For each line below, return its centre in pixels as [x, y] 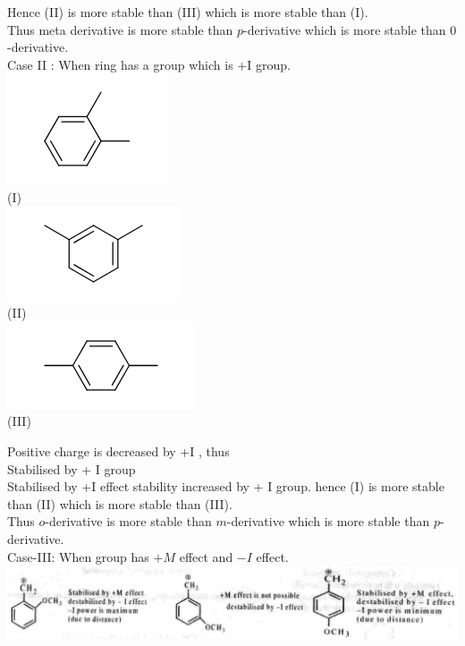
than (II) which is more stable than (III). [120, 503]
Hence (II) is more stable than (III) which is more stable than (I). [188, 12]
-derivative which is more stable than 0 [350, 29]
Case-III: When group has [78, 556]
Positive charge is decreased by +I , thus [118, 450]
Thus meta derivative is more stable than [120, 29]
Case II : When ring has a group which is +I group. [149, 64]
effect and [206, 556]
